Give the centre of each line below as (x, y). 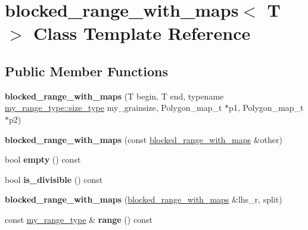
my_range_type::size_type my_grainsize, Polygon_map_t (113, 108)
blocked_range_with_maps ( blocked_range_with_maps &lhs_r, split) (144, 199)
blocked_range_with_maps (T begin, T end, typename (114, 96)
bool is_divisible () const (54, 179)
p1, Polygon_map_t (266, 108)
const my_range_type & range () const (79, 219)
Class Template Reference (142, 33)
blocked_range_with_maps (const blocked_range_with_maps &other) (144, 139)
